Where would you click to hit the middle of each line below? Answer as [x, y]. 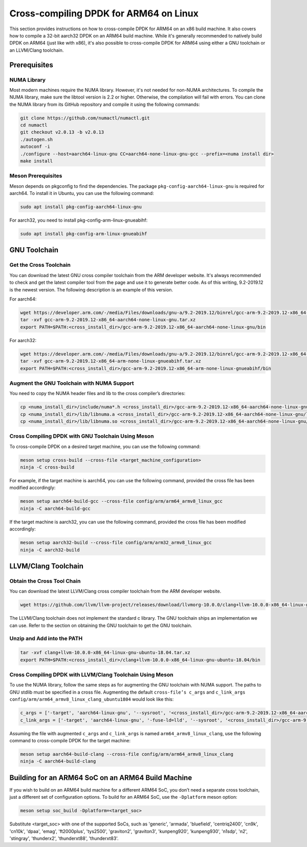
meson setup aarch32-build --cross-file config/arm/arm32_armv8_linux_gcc [116, 543]
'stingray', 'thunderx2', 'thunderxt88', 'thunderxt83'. [64, 838]
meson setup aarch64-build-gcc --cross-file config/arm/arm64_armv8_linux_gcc [121, 501]
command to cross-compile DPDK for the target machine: [70, 740]
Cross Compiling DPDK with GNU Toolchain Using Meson [82, 436]
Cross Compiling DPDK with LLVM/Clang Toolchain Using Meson [91, 675]
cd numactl [34, 125]
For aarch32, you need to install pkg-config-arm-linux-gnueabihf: [79, 220]
